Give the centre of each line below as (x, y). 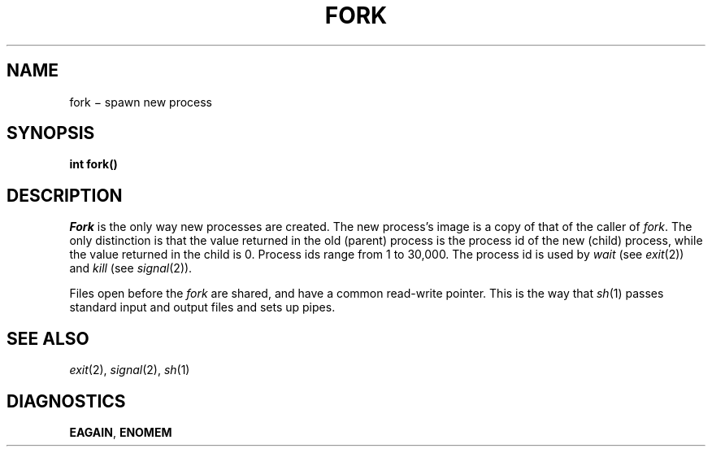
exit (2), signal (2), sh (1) (130, 370)
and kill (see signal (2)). (131, 268)
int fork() (93, 164)
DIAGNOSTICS (66, 401)
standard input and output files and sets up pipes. (202, 307)
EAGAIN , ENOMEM (121, 432)
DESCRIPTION (65, 195)
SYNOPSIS (51, 133)
